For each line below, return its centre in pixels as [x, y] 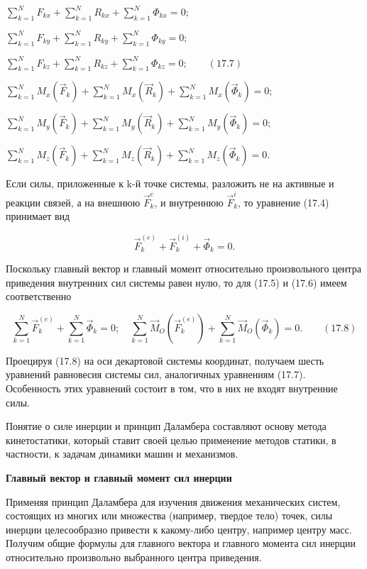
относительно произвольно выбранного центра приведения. [134, 557]
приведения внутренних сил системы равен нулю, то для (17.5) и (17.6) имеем [176, 282]
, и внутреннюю [189, 202]
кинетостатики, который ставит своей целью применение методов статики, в [171, 440]
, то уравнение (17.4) [284, 202]
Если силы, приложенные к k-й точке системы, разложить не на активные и [170, 183]
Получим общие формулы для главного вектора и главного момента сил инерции [181, 543]
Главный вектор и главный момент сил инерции [119, 477]
